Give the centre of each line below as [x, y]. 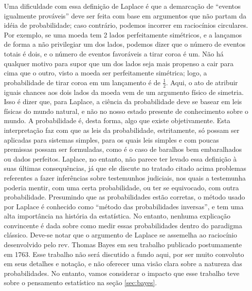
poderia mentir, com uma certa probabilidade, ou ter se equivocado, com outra [121, 187]
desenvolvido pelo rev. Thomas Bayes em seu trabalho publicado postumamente [123, 245]
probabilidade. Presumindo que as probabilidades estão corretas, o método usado [125, 197]
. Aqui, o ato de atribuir [202, 82]
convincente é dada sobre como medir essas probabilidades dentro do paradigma [123, 225]
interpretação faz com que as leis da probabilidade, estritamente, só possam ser [122, 130]
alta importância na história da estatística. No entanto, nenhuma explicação [117, 216]
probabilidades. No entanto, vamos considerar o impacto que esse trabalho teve [122, 273]
